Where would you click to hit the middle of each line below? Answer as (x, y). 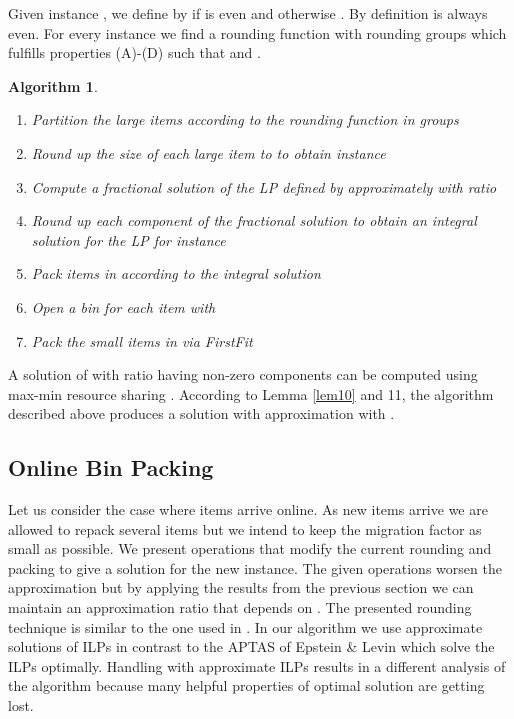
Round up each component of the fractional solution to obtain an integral (254, 220)
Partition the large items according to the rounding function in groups (245, 119)
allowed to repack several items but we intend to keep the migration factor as (245, 528)
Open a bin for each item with (123, 306)
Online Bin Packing (111, 467)
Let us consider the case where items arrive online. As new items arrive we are (248, 509)
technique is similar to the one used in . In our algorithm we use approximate (245, 626)
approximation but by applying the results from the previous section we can (241, 587)
